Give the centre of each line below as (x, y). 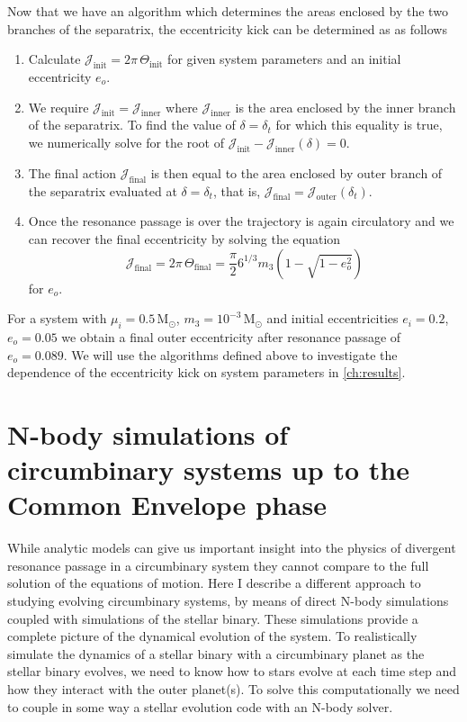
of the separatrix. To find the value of (132, 125)
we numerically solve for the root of (126, 142)
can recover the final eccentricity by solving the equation (184, 238)
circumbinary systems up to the (208, 469)
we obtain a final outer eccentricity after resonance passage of (231, 336)
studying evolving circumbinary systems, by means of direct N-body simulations (228, 600)
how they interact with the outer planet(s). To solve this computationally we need (233, 688)
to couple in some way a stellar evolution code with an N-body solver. (200, 706)
